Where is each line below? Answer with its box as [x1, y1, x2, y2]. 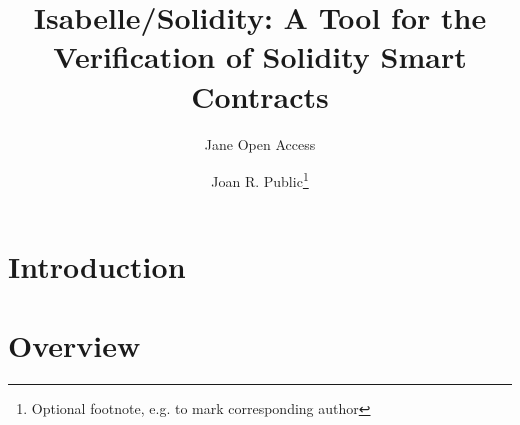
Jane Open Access [204, 133, 316, 154]
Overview [8, 324, 141, 365]
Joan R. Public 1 [211, 168, 309, 191]
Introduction [8, 246, 186, 287]
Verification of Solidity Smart [53, 36, 467, 77]
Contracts [191, 75, 329, 116]
